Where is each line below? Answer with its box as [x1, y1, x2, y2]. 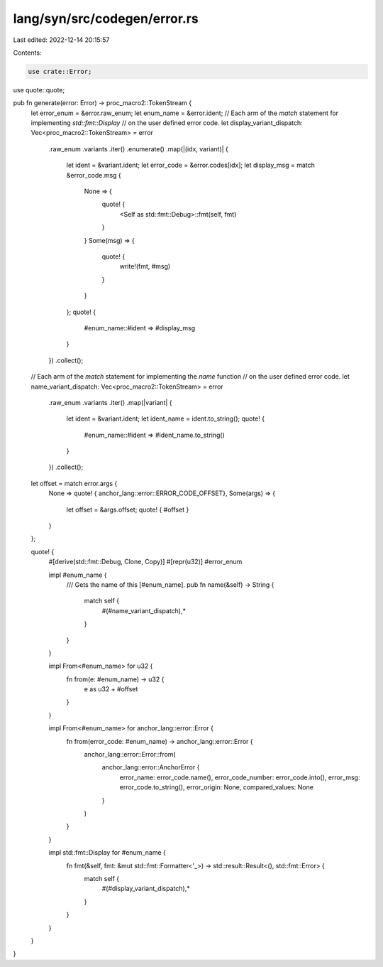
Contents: [13, 48, 42, 57]
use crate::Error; [28, 67, 92, 75]
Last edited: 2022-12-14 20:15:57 [13, 36, 110, 44]
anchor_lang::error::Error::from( [84, 750, 177, 759]
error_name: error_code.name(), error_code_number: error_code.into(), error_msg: [119, 773, 360, 782]
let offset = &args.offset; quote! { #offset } [66, 505, 189, 514]
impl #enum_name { [48, 571, 107, 579]
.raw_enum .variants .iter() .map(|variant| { [48, 398, 173, 406]
